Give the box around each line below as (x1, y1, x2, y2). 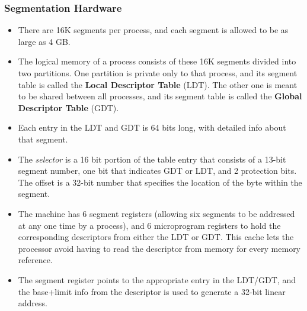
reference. (18, 254, 53, 266)
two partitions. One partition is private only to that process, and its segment (18, 67, 298, 79)
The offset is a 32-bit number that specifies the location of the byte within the (18, 176, 302, 188)
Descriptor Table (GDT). (18, 101, 119, 114)
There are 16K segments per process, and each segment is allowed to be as (18, 24, 289, 36)
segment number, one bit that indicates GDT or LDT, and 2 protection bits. (18, 164, 297, 177)
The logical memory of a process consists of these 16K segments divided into (18, 55, 296, 67)
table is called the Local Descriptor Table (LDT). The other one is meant (18, 78, 298, 90)
